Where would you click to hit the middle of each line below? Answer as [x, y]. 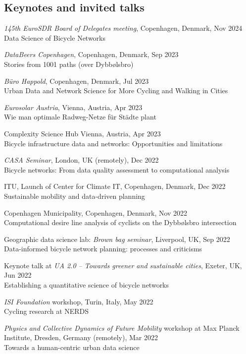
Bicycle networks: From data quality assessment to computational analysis [117, 169]
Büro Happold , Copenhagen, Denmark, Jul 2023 [76, 81]
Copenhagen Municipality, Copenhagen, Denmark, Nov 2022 [96, 212]
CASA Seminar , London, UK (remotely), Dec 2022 [81, 160]
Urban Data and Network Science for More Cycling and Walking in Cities [116, 90]
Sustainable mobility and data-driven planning [74, 196]
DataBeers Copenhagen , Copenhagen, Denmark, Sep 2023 [91, 54]
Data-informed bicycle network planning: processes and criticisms [103, 249]
